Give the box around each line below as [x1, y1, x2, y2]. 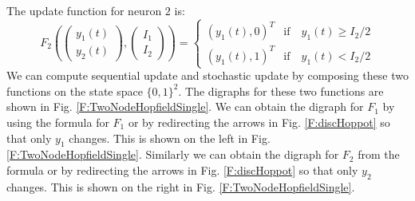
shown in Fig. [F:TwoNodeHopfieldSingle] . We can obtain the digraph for [6, 98, 364, 115]
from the [358, 146, 400, 163]
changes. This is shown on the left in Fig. [69, 129, 271, 146]
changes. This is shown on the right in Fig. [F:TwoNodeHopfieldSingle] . [6, 178, 355, 195]
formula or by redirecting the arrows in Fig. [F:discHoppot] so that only [6, 161, 358, 178]
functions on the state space [6, 82, 143, 99]
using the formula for [6, 113, 109, 130]
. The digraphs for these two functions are [178, 82, 384, 99]
